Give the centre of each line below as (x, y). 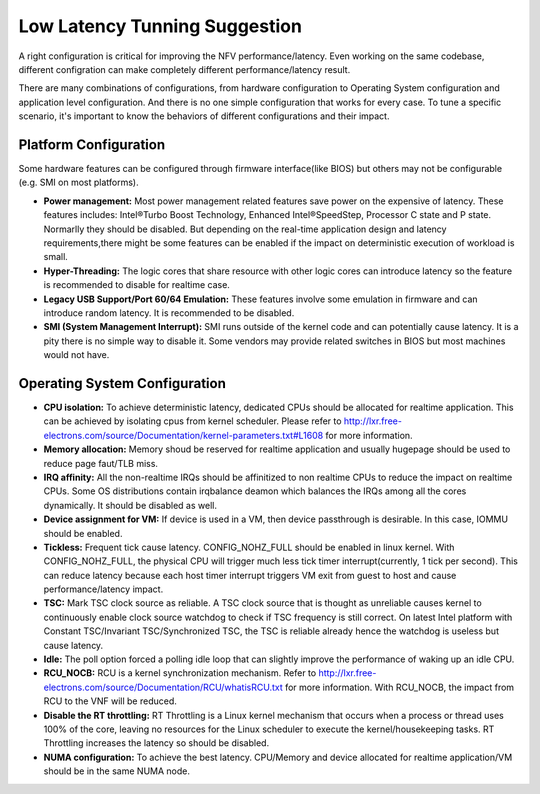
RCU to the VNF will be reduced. (110, 701)
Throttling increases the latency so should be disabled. (156, 743)
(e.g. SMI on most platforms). (78, 182)
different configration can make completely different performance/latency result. (184, 69)
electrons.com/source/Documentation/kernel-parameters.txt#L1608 (183, 435)
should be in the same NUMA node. (116, 771)
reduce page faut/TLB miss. (101, 463)
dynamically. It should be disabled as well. (130, 505)
